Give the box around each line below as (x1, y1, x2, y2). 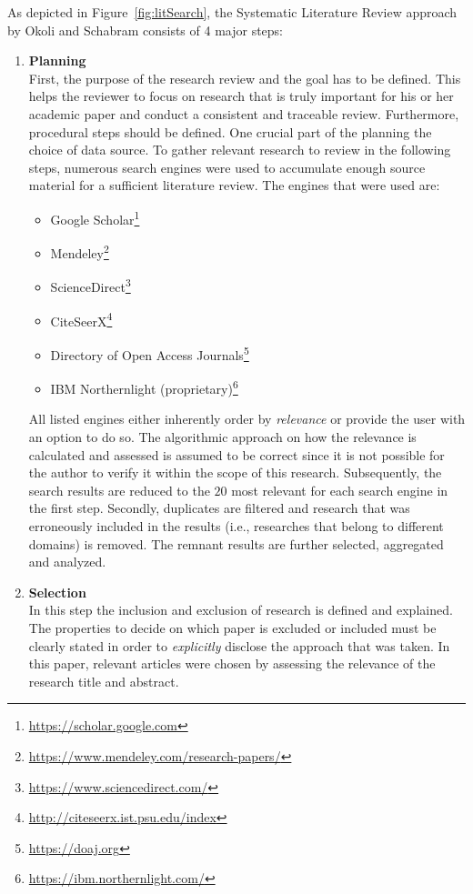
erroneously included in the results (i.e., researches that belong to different (28, 517, 444, 535)
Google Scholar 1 (50, 206, 140, 228)
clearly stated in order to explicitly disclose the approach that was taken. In (28, 636, 450, 655)
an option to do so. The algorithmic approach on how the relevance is (28, 427, 417, 447)
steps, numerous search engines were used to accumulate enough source (28, 157, 426, 176)
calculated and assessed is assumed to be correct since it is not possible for (28, 445, 445, 464)
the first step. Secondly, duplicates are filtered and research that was (28, 498, 410, 517)
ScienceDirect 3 (50, 275, 131, 296)
